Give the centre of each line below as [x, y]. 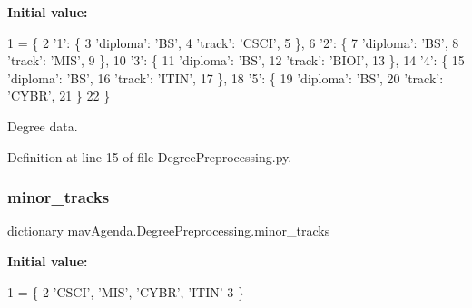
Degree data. [43, 125]
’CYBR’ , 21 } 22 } [59, 96]
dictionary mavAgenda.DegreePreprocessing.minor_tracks [169, 231]
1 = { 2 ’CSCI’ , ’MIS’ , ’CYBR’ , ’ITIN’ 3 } [126, 291]
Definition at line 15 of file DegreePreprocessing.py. [150, 156]
